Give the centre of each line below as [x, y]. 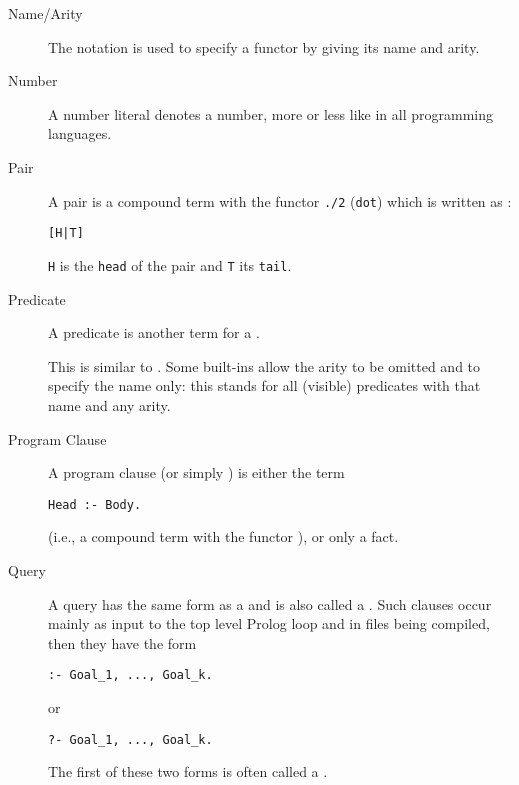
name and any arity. [109, 404]
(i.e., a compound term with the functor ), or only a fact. [223, 536]
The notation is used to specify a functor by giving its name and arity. [264, 46]
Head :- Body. [95, 504]
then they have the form [122, 642]
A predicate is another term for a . [154, 332]
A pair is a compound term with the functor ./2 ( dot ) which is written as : [280, 200]
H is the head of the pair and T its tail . [170, 264]
